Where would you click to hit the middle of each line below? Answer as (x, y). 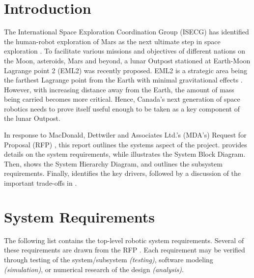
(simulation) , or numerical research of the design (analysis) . (94, 269)
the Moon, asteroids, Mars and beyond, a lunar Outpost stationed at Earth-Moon (127, 60)
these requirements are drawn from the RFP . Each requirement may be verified (125, 250)
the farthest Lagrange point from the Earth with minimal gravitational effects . (123, 80)
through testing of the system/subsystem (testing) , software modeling (109, 259)
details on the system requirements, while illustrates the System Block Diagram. (125, 154)
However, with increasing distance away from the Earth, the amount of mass (119, 89)
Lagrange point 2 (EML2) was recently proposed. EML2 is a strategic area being (126, 70)
